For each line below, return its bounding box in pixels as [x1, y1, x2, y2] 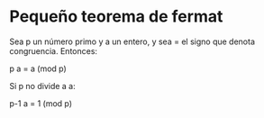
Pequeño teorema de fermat [9, 6, 223, 27]
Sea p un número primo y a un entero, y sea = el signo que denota [9, 36, 255, 47]
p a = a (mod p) [9, 63, 68, 74]
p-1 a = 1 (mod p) [9, 97, 73, 109]
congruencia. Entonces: [9, 45, 97, 56]
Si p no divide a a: [9, 80, 77, 91]
